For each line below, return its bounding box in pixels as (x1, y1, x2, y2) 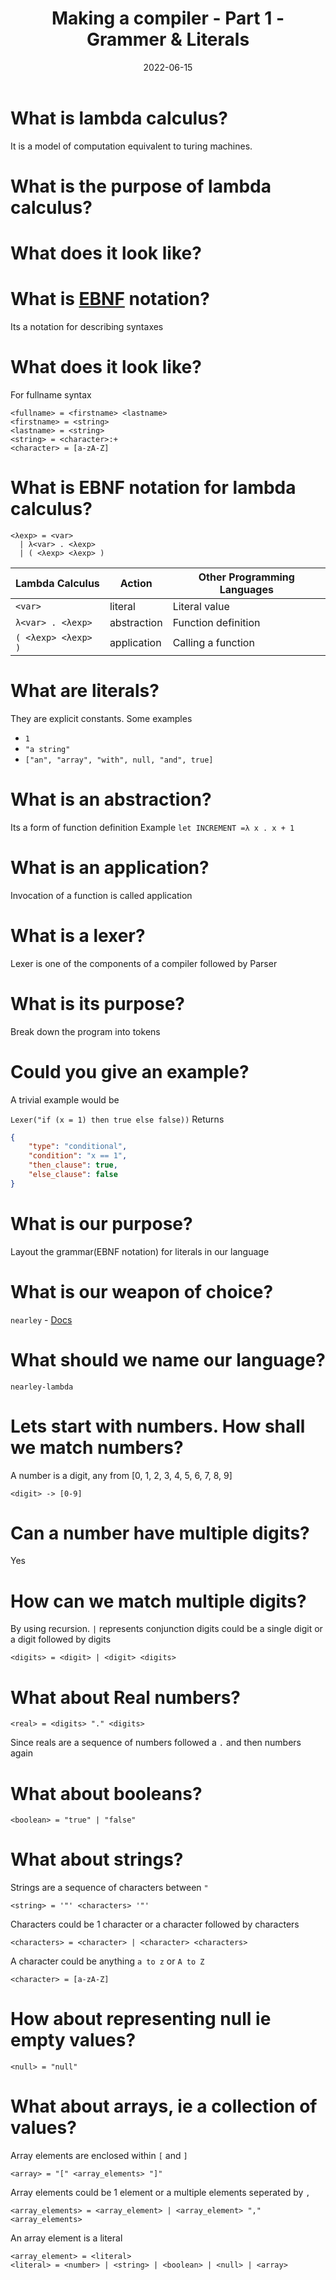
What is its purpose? (10, 992, 186, 1015)
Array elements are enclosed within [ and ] (10, 2150, 188, 2162)
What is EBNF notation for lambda (10, 477, 297, 499)
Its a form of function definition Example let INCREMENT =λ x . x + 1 (10, 821, 295, 833)
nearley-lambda (10, 1382, 74, 1392)
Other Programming (198, 570, 295, 584)
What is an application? (10, 856, 210, 879)
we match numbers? (10, 1436, 184, 1459)
